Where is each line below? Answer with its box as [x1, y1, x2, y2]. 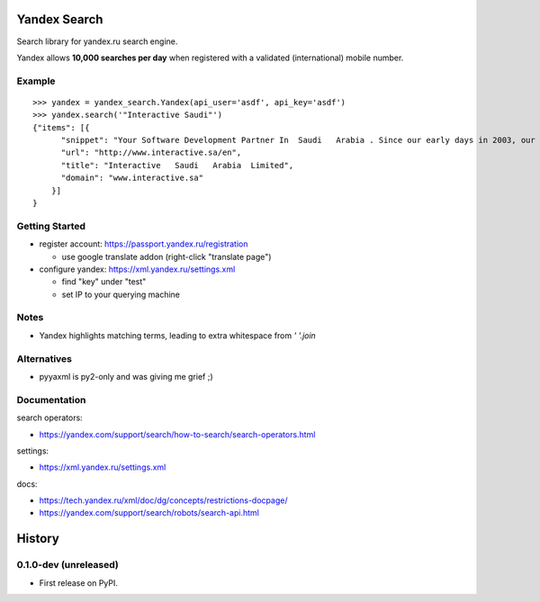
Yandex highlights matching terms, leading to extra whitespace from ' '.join [39, 329, 317, 341]
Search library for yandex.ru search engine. [16, 36, 178, 47]
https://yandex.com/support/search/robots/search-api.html [39, 508, 260, 518]
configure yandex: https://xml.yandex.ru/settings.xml [39, 264, 236, 274]
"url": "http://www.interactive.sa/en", [60, 148, 242, 157]
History [16, 531, 60, 546]
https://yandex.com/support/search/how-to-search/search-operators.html [39, 428, 316, 440]
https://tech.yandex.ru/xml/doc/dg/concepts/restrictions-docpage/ [39, 495, 288, 506]
